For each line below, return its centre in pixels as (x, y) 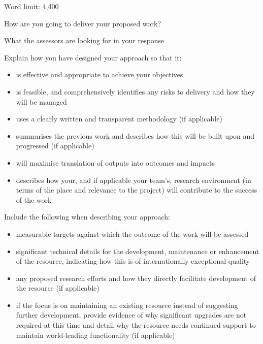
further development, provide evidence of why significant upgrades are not (131, 315)
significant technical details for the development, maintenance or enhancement (138, 251)
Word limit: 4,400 (31, 6)
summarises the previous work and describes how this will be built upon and (135, 135)
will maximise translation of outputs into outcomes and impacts (116, 162)
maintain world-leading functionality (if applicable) (95, 335)
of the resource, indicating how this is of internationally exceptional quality (133, 261)
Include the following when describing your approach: (87, 217)
